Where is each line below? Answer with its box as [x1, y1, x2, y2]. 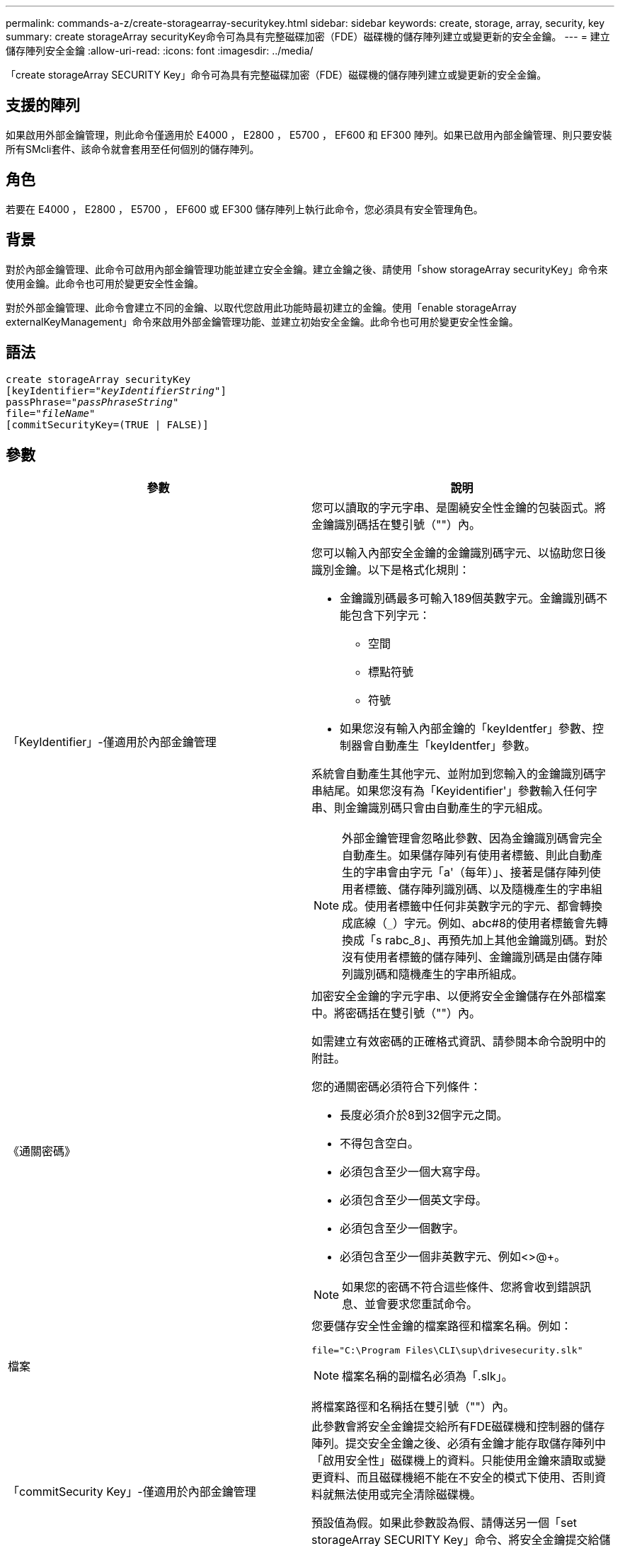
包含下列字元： [351, 608, 431, 623]
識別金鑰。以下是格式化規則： [311, 563, 471, 578]
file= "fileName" [6, 408, 96, 420]
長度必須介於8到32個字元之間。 [340, 1108, 508, 1123]
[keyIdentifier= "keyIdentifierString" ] [6, 385, 226, 397]
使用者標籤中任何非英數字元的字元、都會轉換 [364, 899, 603, 914]
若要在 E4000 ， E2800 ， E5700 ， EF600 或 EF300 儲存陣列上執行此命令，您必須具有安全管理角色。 [6, 202, 483, 215]
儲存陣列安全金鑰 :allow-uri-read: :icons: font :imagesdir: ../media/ [6, 45, 314, 57]
